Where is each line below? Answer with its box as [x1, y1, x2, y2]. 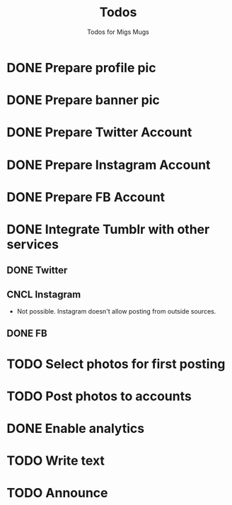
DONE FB [6, 328, 47, 340]
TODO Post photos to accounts [6, 388, 192, 404]
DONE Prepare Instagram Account [6, 157, 211, 173]
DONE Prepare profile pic [6, 59, 156, 76]
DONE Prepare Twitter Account [6, 124, 192, 141]
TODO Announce [6, 485, 108, 501]
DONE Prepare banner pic [6, 93, 161, 108]
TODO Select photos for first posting [6, 356, 226, 372]
